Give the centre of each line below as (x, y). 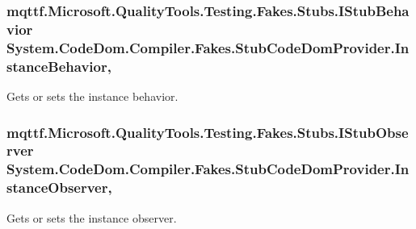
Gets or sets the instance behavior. (92, 96)
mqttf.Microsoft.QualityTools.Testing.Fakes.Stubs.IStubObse (208, 132)
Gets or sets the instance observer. (92, 217)
